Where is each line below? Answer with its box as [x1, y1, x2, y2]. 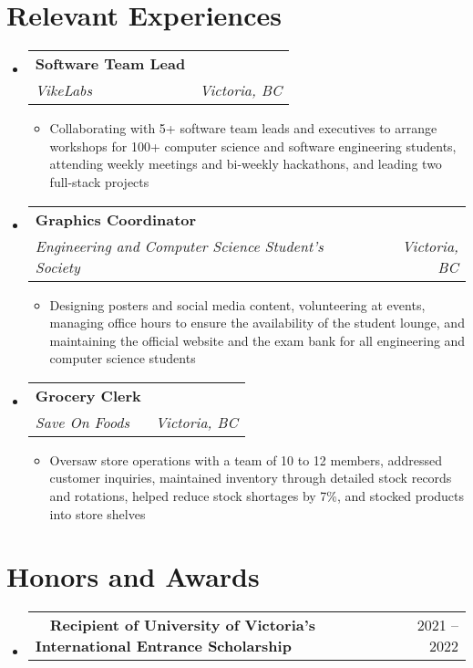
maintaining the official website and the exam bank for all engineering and [49, 330, 466, 350]
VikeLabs [35, 79, 93, 101]
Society [35, 256, 80, 277]
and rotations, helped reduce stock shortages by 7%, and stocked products [49, 486, 465, 506]
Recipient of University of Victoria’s [49, 614, 316, 636]
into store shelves [49, 504, 146, 523]
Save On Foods [35, 411, 130, 433]
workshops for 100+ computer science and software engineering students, [49, 136, 457, 155]
